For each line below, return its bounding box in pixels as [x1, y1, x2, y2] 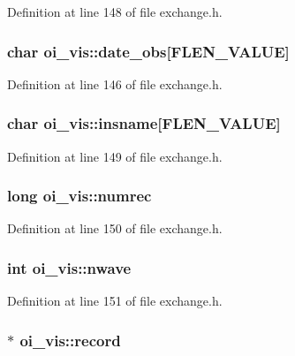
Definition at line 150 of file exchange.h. [7, 219, 223, 238]
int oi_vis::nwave [7, 256, 132, 278]
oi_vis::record [19, 329, 121, 351]
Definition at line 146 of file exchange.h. [7, 74, 223, 93]
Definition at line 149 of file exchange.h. [7, 147, 223, 165]
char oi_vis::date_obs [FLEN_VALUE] [7, 40, 290, 62]
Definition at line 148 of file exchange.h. [7, 3, 223, 20]
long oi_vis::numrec [7, 185, 152, 207]
